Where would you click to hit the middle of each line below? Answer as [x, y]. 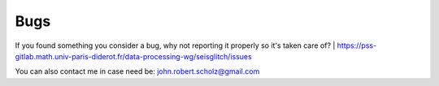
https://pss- [357, 45]
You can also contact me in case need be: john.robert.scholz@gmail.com [137, 71]
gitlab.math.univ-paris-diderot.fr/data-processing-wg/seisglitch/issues [133, 56]
